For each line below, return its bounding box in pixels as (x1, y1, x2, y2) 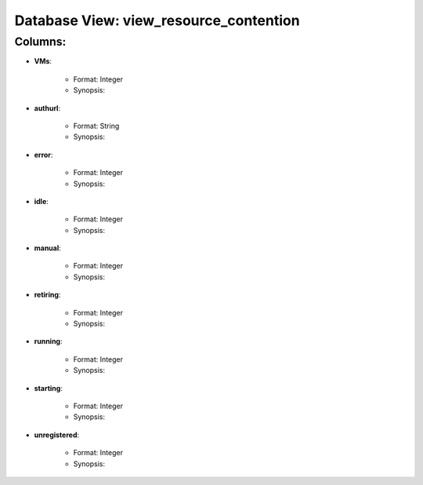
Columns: (14, 35, 67, 49)
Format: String (73, 121, 120, 130)
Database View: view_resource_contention (14, 12, 301, 29)
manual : (34, 243, 62, 253)
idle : (34, 196, 49, 206)
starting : (34, 383, 63, 392)
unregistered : (34, 430, 80, 439)
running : (34, 337, 63, 346)
